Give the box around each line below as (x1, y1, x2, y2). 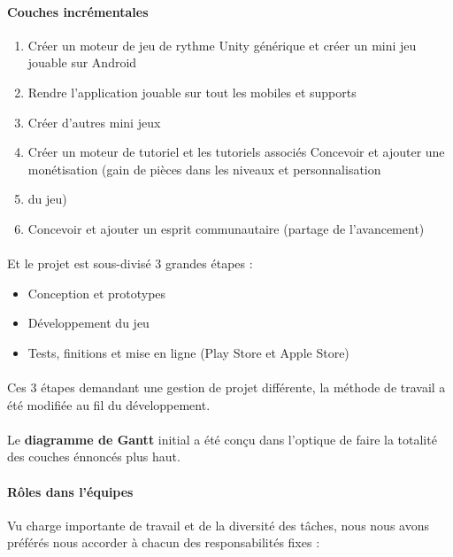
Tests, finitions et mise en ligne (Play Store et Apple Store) (27, 343, 349, 361)
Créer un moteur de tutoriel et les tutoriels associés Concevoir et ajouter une (27, 143, 445, 161)
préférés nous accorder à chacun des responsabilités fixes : (7, 533, 320, 552)
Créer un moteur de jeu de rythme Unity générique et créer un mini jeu (27, 35, 417, 54)
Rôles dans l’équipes (7, 482, 134, 500)
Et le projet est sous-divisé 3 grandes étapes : (7, 254, 253, 273)
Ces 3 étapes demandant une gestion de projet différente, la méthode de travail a (7, 378, 446, 397)
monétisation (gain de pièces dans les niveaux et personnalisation (27, 159, 381, 178)
